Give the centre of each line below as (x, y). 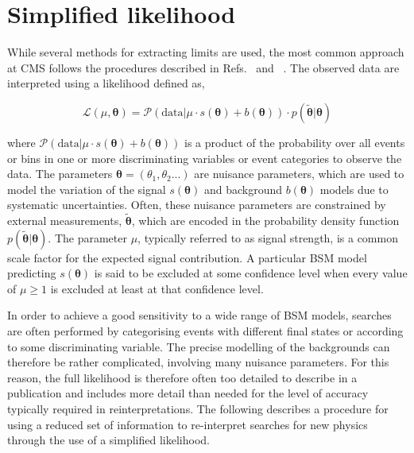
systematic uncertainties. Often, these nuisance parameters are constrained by (197, 205)
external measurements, (65, 221)
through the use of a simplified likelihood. (108, 440)
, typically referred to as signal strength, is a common (268, 237)
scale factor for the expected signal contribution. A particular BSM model (187, 257)
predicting (32, 273)
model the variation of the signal (87, 189)
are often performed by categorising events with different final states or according (205, 331)
